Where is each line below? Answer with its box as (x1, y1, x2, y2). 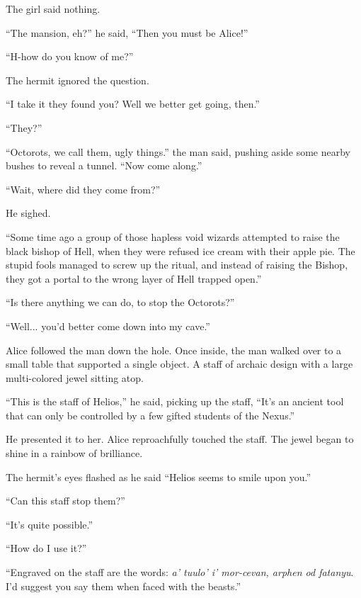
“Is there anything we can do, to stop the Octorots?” (6, 295, 235, 310)
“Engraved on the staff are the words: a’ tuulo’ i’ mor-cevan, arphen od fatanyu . (6, 565, 354, 580)
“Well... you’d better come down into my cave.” (6, 318, 210, 333)
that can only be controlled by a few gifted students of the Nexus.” (6, 407, 295, 422)
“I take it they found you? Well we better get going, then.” (6, 96, 260, 111)
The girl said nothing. (6, 1, 101, 16)
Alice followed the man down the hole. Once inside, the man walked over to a (6, 342, 342, 357)
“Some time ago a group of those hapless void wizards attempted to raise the (6, 229, 340, 244)
